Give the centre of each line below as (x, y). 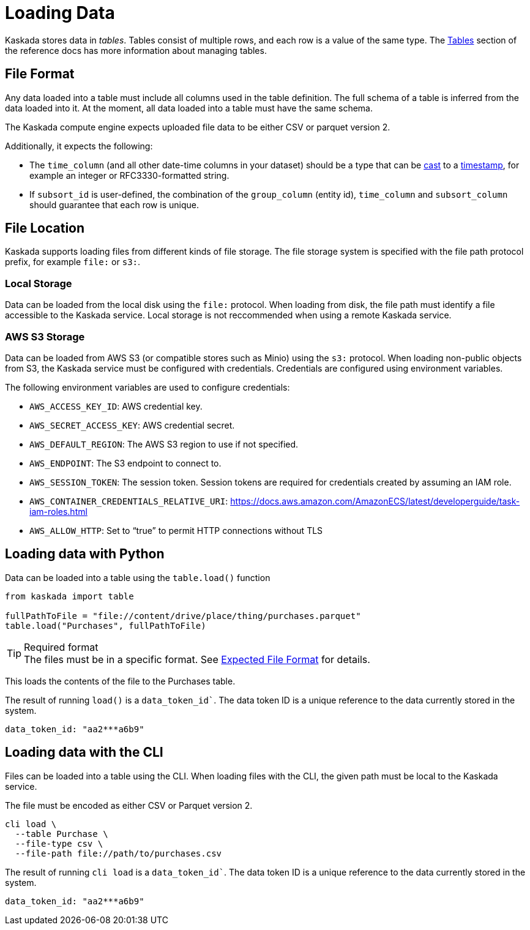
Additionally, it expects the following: (79, 146)
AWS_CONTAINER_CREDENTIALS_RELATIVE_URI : (129, 501)
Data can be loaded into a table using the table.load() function (138, 577)
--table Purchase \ (62, 834)
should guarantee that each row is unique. (114, 204)
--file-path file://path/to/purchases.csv (118, 853)
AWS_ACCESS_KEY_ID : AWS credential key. (116, 406)
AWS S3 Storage (45, 336)
